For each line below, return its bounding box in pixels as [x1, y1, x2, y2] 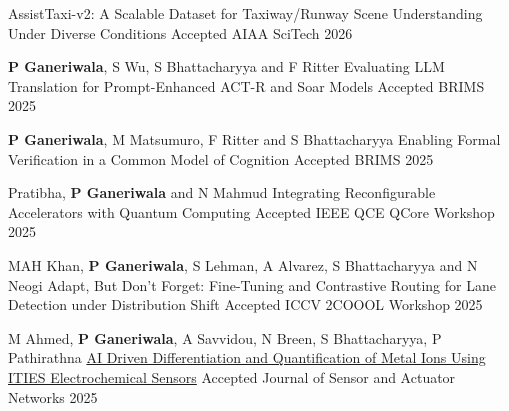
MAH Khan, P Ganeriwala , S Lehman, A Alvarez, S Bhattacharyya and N [8, 254, 478, 275]
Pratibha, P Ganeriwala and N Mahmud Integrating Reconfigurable [8, 182, 436, 203]
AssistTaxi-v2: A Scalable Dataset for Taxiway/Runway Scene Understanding [8, 3, 483, 23]
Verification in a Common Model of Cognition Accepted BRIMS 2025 [8, 148, 434, 169]
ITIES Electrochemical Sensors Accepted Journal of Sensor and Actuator [8, 366, 456, 387]
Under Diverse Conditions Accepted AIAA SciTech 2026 [8, 22, 353, 43]
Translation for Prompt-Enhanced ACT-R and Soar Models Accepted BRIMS [8, 75, 485, 96]
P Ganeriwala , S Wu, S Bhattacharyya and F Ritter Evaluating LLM [8, 56, 445, 77]
